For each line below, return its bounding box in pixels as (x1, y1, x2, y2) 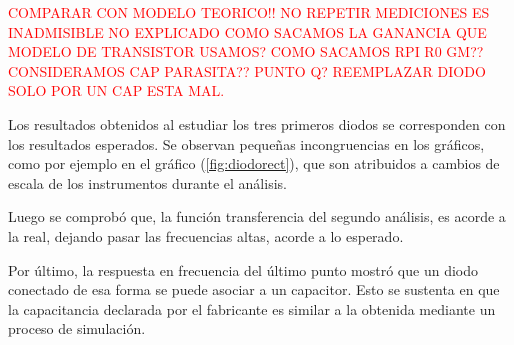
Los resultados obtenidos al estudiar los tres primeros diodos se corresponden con (8, 113, 506, 134)
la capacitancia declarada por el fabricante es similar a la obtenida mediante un (8, 298, 496, 319)
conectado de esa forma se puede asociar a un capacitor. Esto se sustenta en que (8, 279, 500, 300)
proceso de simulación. (8, 318, 146, 339)
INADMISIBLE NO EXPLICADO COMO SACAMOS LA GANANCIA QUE (8, 21, 487, 42)
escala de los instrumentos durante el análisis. (8, 172, 287, 193)
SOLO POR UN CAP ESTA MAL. (8, 80, 225, 101)
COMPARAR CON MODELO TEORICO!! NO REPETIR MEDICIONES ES (8, 2, 490, 22)
